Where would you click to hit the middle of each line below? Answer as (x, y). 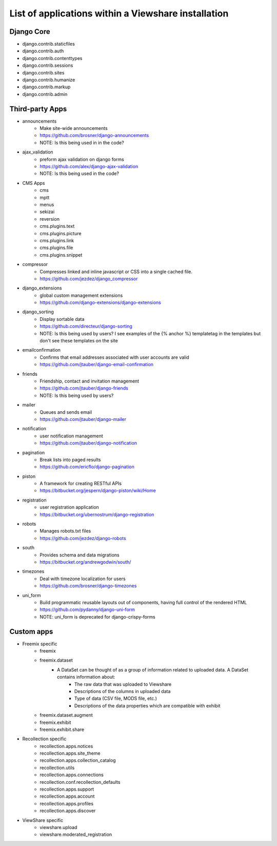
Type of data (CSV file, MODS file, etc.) (116, 699)
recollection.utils (57, 767)
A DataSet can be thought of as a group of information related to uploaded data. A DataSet (153, 669)
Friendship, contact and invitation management (90, 381)
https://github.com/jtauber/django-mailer (83, 419)
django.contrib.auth (43, 51)
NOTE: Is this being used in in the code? (82, 142)
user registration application (70, 507)
